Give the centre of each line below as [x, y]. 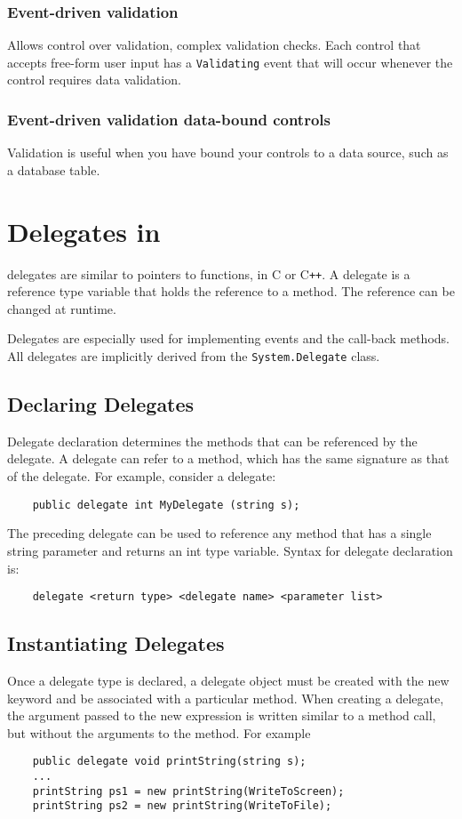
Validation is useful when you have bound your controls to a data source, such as [228, 153]
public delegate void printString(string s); [169, 762]
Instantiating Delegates [116, 643]
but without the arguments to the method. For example [159, 732]
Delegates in [84, 231]
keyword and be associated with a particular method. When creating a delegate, [226, 698]
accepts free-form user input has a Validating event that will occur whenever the [230, 62]
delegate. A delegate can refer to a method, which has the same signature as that [228, 458]
